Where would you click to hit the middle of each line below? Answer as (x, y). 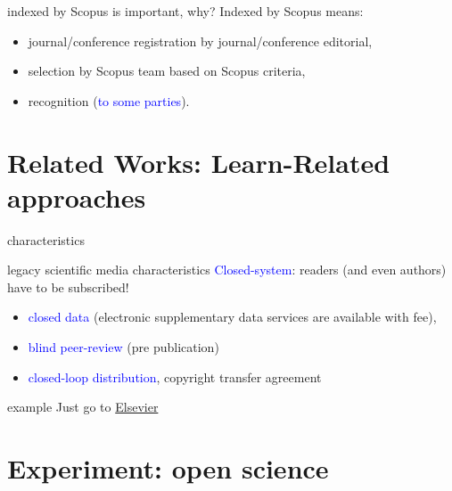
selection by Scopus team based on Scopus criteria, (167, 71)
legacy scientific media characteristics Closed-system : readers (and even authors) (227, 270)
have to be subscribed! (68, 286)
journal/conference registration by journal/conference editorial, (200, 41)
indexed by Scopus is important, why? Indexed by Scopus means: (185, 11)
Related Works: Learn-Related (199, 162)
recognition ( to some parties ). (109, 100)
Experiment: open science (168, 468)
